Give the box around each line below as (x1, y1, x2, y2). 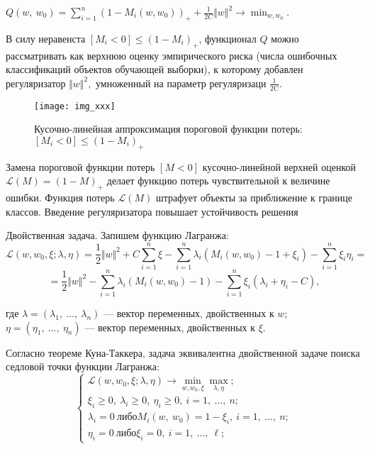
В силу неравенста (6, 31, 86, 45)
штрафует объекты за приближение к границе (155, 190, 353, 205)
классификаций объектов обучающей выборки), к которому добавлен (6, 62, 303, 77)
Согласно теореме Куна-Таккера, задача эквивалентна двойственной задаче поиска (6, 345, 360, 360)
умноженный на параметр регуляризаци (96, 75, 267, 90)
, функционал (198, 31, 257, 45)
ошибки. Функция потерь (6, 190, 115, 205)
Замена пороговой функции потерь (6, 159, 155, 174)
